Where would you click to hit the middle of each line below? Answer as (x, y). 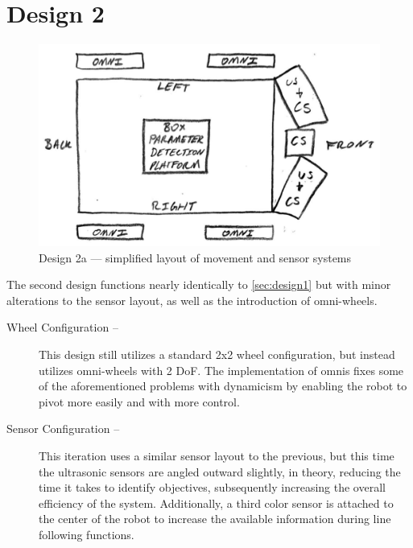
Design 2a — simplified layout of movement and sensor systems (195, 257)
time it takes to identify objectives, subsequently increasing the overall (212, 487)
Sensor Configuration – (63, 429)
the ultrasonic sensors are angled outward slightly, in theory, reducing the (220, 471)
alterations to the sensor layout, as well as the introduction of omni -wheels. (192, 300)
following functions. (87, 534)
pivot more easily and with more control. (139, 401)
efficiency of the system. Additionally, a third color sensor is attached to (216, 503)
